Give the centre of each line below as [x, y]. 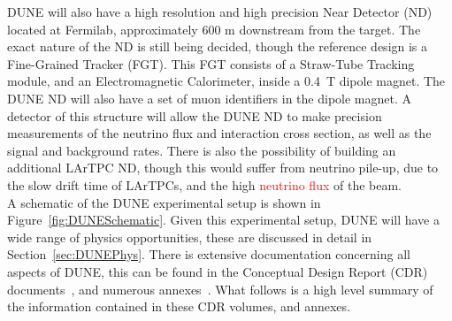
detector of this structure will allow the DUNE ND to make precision [195, 115]
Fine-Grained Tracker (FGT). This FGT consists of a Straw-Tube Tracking [211, 63]
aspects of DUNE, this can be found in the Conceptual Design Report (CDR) [218, 271]
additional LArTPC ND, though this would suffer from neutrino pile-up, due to [223, 168]
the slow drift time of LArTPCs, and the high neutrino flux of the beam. [204, 184]
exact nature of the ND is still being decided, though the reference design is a [218, 46]
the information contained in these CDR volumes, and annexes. [179, 306]
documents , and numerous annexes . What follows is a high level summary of [220, 289]
